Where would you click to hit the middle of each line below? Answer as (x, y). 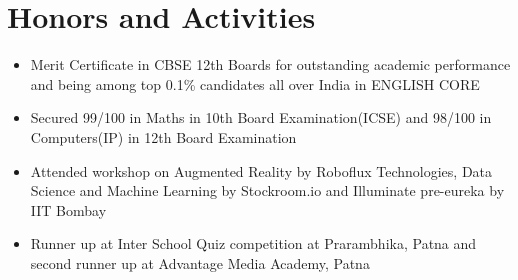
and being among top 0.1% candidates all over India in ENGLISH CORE (255, 83)
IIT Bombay (68, 209)
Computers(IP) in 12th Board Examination (163, 136)
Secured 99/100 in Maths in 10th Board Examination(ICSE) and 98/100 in (261, 117)
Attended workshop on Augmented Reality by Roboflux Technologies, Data (261, 170)
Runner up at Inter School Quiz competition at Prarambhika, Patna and (253, 243)
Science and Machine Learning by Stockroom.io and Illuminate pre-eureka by (267, 190)
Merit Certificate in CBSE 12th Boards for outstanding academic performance (270, 64)
